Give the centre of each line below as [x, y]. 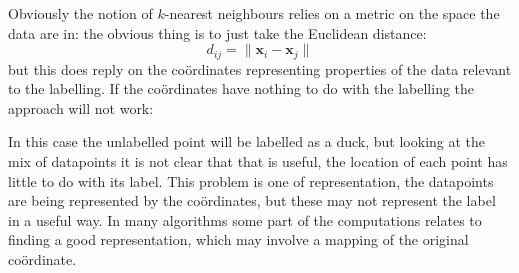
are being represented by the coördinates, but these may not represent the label [252, 200]
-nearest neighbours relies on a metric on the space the [332, 13]
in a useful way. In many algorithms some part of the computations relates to [245, 219]
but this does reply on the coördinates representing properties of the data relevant [260, 68]
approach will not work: [81, 107]
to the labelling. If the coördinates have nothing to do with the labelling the [241, 88]
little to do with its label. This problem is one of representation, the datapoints [251, 180]
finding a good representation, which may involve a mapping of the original [238, 239]
